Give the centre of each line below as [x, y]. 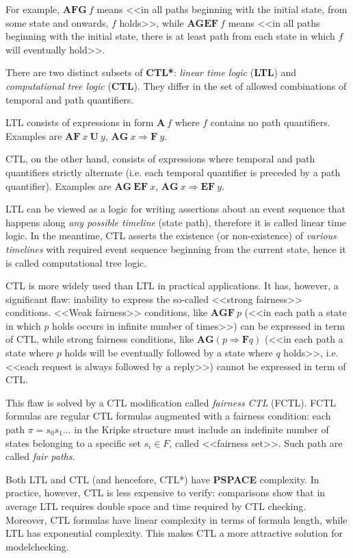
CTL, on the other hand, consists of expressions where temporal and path [160, 159]
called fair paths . [40, 456]
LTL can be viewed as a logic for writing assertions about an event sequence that [176, 209]
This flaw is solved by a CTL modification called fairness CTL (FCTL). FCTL [171, 402]
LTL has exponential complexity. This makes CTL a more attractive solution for [174, 533]
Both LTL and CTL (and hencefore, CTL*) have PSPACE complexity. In [162, 479]
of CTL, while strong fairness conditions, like [100, 339]
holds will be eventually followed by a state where [169, 353]
